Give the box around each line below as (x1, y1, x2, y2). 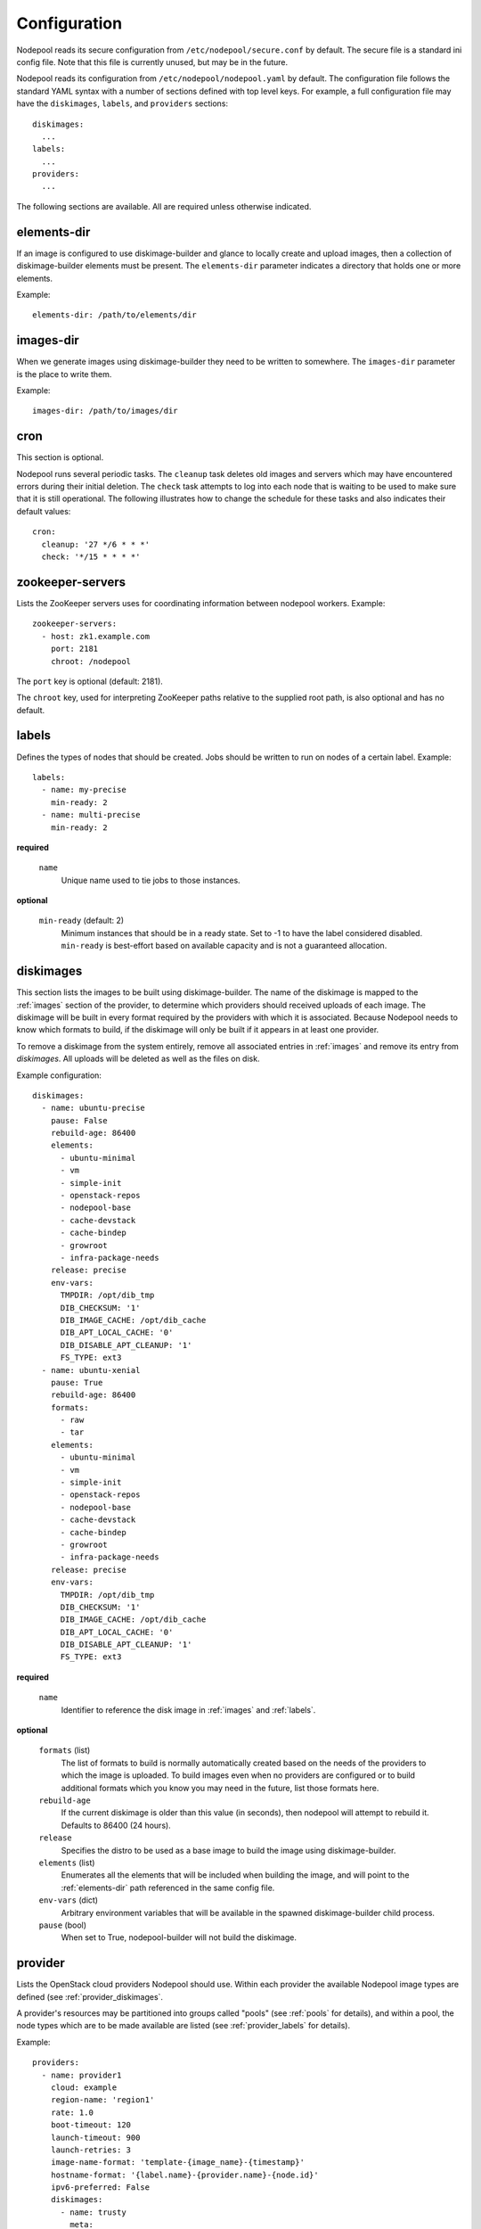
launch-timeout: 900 (50, 2132, 141, 2143)
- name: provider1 (41, 2069, 122, 2080)
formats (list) (38, 1745, 91, 1756)
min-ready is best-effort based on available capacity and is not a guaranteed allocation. (61, 941, 387, 951)
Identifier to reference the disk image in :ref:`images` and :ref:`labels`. (61, 1704, 316, 1715)
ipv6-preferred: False (50, 2183, 151, 2192)
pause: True (50, 1378, 103, 1387)
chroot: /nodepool (50, 656, 132, 666)
